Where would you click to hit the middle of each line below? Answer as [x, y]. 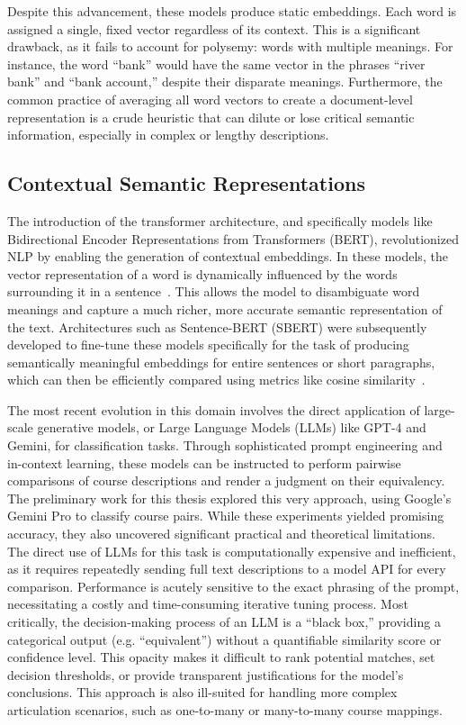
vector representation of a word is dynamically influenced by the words [202, 273]
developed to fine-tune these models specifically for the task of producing [208, 344]
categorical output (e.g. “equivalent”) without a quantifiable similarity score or [224, 639]
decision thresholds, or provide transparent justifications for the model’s [206, 674]
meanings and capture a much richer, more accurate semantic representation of [225, 308]
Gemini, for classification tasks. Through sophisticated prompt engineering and [225, 445]
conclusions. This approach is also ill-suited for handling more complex [202, 692]
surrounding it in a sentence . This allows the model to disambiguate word [214, 291]
